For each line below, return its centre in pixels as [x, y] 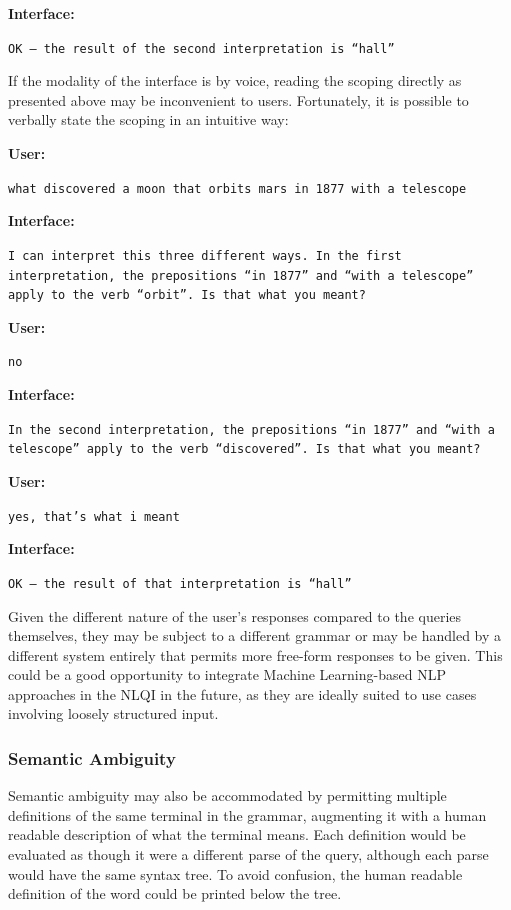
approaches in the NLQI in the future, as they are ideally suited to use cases [242, 693]
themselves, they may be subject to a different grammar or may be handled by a [255, 635]
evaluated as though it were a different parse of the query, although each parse [248, 854]
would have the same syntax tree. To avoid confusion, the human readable [235, 873]
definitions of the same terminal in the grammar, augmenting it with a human [247, 814]
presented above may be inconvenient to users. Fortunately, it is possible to [238, 99]
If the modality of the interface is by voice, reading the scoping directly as [235, 80]
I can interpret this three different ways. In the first [205, 255]
